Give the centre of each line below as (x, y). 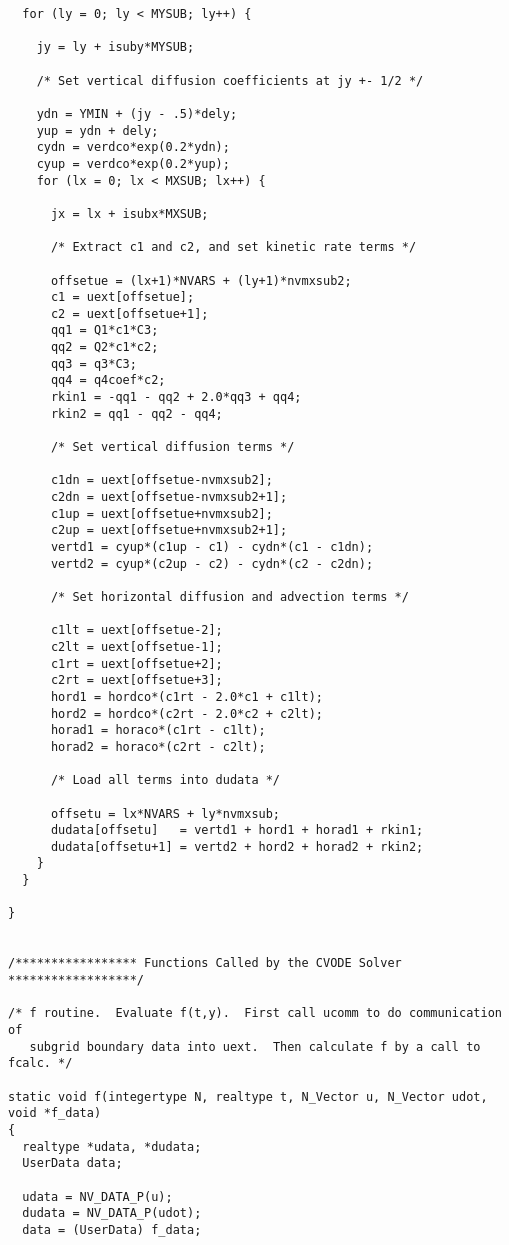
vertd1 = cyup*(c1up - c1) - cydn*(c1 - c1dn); (212, 547)
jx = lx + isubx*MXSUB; (129, 213)
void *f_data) (55, 1113)
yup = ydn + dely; (97, 130)
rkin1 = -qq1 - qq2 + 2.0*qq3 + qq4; (176, 397)
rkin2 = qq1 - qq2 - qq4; (136, 413)
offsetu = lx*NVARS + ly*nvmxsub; (165, 813)
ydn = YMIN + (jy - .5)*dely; (137, 113)
